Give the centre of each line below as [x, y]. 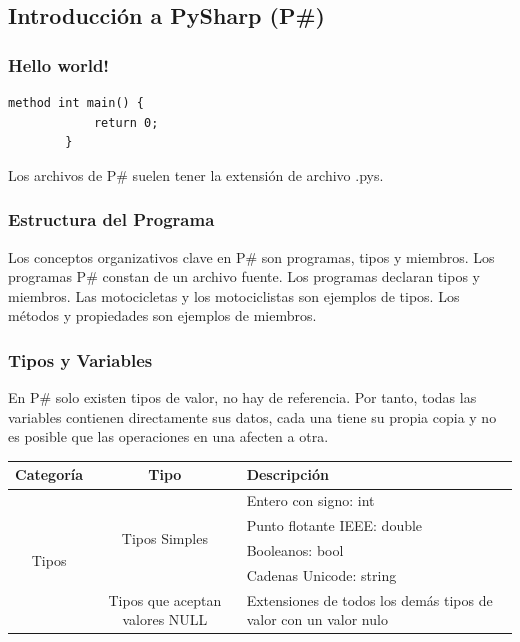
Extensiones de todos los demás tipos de [369, 599]
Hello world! [59, 64]
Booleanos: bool [295, 550]
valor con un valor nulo [317, 619]
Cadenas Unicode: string [321, 574]
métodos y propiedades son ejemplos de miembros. [162, 315]
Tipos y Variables [80, 359]
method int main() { [76, 103]
